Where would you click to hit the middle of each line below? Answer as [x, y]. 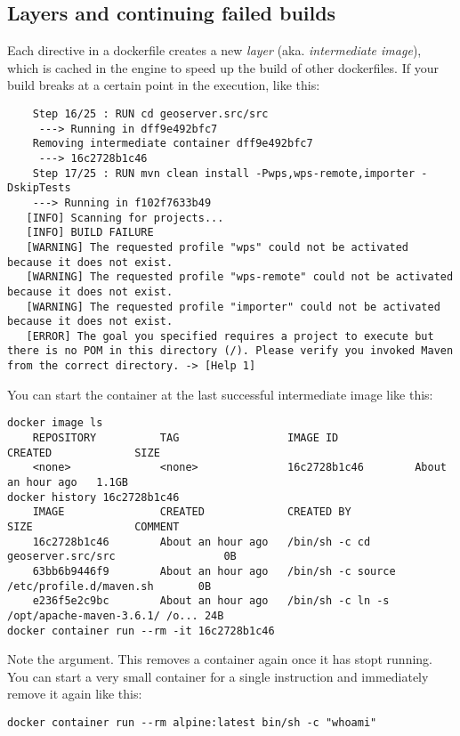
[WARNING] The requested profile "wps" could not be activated [218, 247]
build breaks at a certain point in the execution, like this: [164, 85]
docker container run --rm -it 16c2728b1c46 [141, 631]
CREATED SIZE [84, 453]
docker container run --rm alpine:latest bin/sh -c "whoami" [192, 723]
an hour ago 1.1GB [68, 483]
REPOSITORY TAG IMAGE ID [186, 438]
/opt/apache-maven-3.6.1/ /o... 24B [116, 615]
